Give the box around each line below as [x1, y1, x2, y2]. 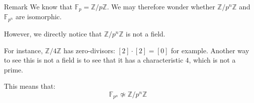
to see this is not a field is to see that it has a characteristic [4, 55, 184, 65]
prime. [4, 64, 23, 74]
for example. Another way [171, 45, 250, 55]
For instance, [4, 45, 43, 55]
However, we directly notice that [4, 28, 102, 38]
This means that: [4, 81, 56, 91]
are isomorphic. [15, 11, 62, 22]
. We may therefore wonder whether [107, 1, 215, 11]
